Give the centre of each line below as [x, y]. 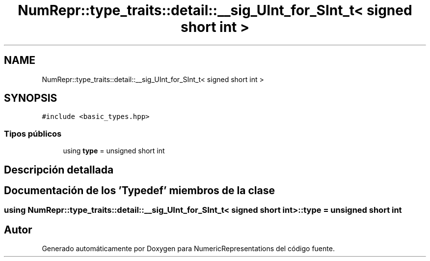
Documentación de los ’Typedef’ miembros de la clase [139, 191]
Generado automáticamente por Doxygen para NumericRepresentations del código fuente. [188, 249]
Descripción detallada [59, 170]
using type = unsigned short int [114, 151]
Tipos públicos [33, 133]
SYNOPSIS [31, 98]
